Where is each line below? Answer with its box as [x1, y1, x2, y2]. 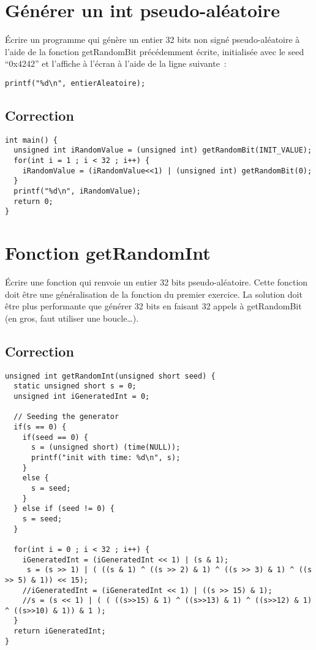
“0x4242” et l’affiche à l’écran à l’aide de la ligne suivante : [5, 57, 227, 70]
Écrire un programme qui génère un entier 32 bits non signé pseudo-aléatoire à [5, 33, 300, 46]
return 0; [13, 197, 53, 206]
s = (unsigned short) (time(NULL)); [31, 443, 181, 452]
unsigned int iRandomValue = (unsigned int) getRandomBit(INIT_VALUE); [13, 146, 312, 155]
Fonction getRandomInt [5, 240, 211, 265]
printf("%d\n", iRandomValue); [13, 187, 141, 196]
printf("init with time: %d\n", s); [31, 453, 181, 462]
